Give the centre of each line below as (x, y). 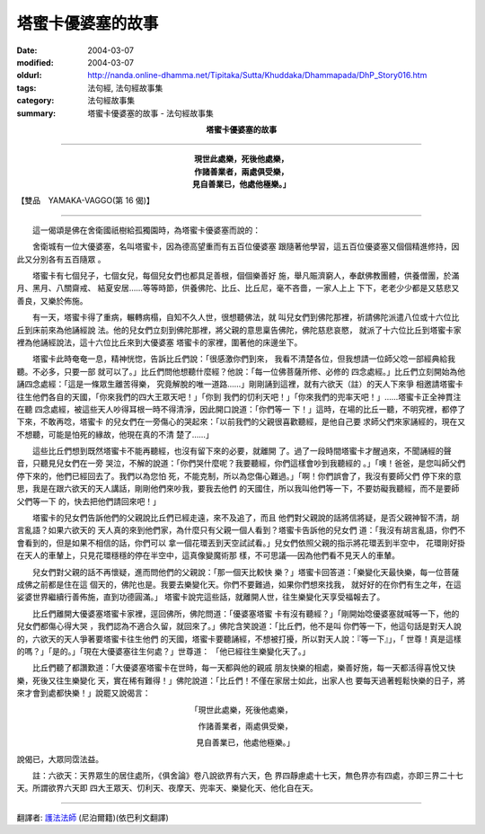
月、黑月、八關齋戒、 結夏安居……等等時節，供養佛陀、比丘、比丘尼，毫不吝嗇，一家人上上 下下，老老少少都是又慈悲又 (238, 288)
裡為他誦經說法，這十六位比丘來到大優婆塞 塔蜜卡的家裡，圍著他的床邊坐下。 (159, 342)
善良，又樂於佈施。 (52, 300)
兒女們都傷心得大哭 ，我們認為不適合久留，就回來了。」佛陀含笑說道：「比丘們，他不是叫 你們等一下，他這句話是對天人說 (239, 626)
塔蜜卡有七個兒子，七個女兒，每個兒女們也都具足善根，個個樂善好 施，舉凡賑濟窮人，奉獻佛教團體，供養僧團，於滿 (246, 276)
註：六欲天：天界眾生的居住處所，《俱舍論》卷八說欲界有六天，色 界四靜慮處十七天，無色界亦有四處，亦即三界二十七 (247, 776)
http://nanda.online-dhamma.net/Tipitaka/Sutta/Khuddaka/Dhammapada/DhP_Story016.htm (257, 75)
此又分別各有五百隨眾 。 (61, 259)
